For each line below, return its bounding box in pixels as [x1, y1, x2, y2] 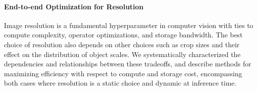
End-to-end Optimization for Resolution [4, 1, 144, 11]
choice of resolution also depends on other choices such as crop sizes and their [4, 39, 240, 49]
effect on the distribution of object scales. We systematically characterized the [4, 49, 241, 59]
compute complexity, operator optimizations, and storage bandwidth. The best [4, 30, 243, 40]
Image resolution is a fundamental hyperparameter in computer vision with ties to [4, 20, 254, 30]
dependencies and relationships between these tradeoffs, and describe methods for [4, 59, 252, 69]
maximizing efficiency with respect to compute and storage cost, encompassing [4, 68, 242, 78]
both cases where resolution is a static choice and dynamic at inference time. [4, 78, 237, 88]
